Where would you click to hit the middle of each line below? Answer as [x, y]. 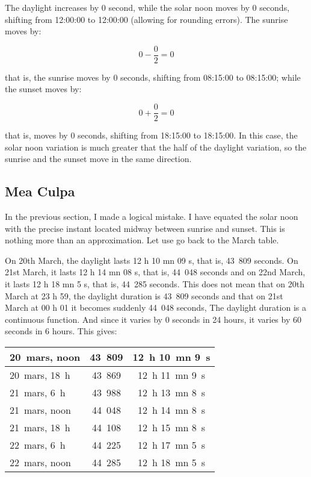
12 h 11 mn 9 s [171, 375]
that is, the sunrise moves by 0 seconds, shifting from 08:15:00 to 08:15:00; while [153, 77]
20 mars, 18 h [40, 375]
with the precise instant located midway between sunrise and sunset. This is [145, 228]
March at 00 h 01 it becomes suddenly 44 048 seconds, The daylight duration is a [155, 307]
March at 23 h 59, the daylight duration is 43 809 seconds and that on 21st [144, 295]
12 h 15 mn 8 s [171, 428]
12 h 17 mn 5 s [171, 445]
